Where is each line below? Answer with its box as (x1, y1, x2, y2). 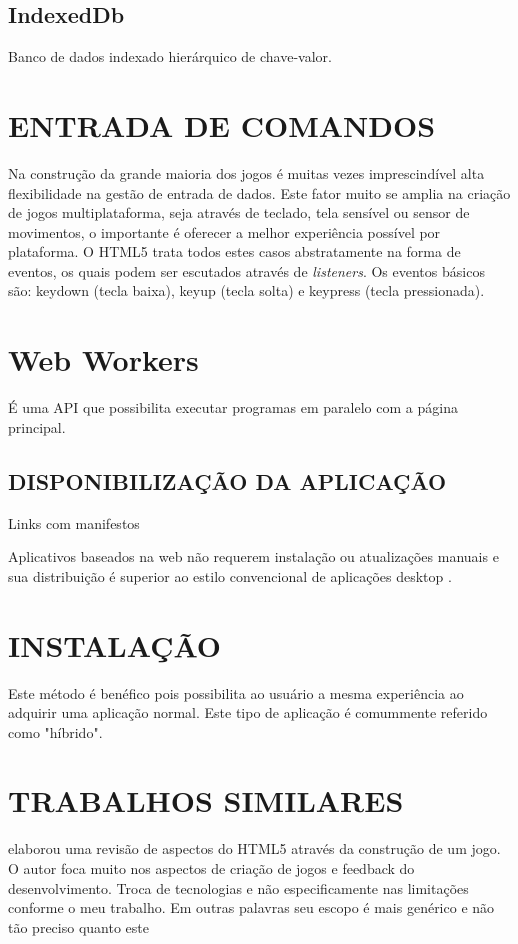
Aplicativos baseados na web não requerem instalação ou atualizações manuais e (8, 546, 499, 567)
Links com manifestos (8, 512, 140, 533)
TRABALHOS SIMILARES (8, 780, 404, 821)
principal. (8, 416, 66, 437)
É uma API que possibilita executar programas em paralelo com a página (8, 397, 458, 418)
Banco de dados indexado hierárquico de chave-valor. (8, 46, 332, 67)
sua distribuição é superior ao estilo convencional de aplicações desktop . (8, 565, 452, 586)
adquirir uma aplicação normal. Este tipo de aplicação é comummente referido (8, 702, 488, 723)
